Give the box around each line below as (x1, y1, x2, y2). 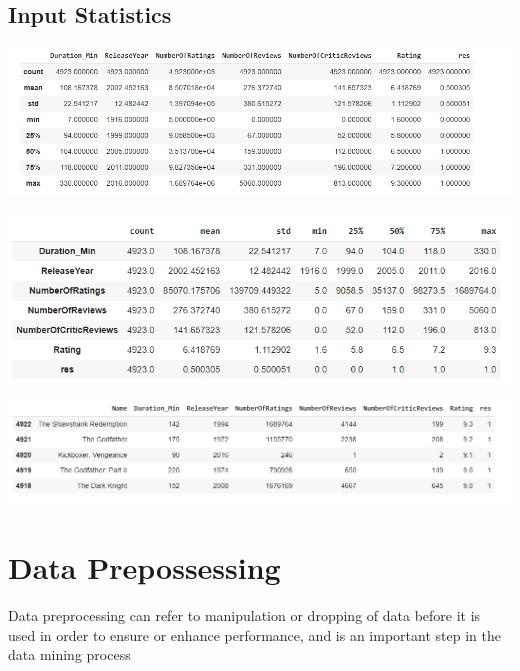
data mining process (8, 644, 131, 665)
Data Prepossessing (8, 547, 281, 588)
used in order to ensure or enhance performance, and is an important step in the (8, 624, 501, 645)
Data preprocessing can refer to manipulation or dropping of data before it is (8, 605, 481, 626)
